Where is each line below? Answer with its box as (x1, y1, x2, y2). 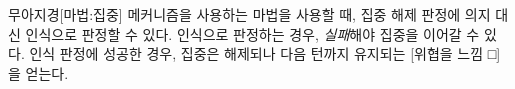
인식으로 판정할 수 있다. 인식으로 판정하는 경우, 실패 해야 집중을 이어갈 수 (25, 23, 480, 44)
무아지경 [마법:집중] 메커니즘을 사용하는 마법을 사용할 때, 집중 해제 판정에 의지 (8, 4, 491, 24)
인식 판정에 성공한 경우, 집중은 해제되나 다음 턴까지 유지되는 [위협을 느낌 (29, 43, 484, 64)
